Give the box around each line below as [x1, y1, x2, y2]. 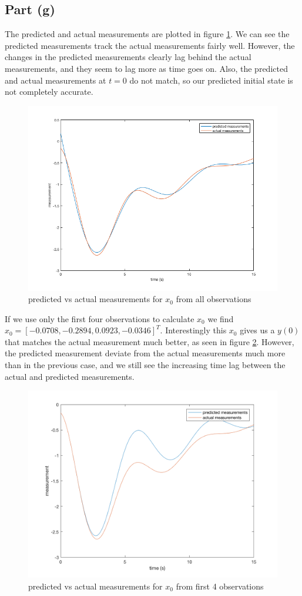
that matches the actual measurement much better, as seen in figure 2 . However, [5, 335, 294, 347]
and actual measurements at [5, 74, 106, 86]
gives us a [240, 324, 275, 336]
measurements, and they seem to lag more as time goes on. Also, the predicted [5, 62, 288, 74]
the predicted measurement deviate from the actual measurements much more [5, 347, 286, 359]
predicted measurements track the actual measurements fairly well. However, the [5, 39, 295, 51]
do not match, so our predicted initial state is [129, 74, 293, 86]
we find [207, 312, 234, 325]
